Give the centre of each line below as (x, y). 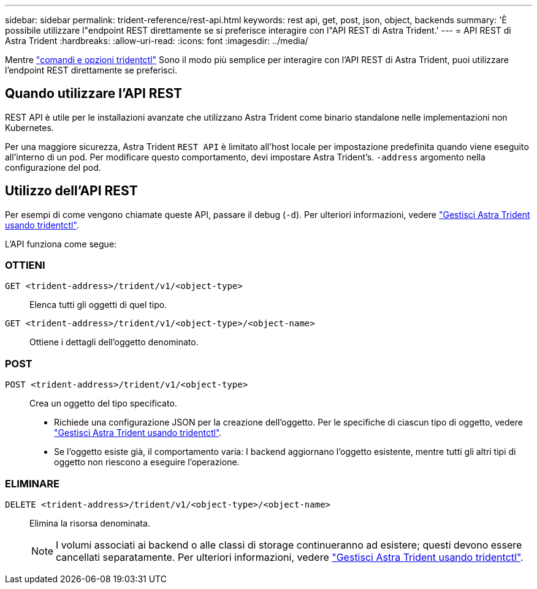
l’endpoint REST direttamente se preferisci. (91, 70)
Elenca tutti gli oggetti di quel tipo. (98, 305)
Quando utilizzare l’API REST (94, 94)
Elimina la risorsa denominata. (90, 523)
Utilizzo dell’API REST (71, 191)
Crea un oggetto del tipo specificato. (103, 403)
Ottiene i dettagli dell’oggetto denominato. (114, 342)
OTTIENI (25, 265)
